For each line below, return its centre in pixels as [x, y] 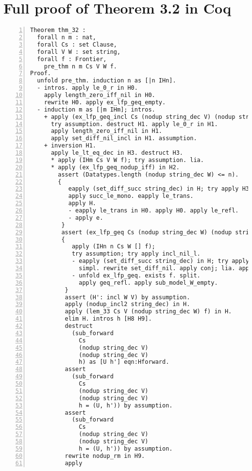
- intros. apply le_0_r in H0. [87, 88]
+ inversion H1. [70, 146]
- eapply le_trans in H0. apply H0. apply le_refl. [153, 211]
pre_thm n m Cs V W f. [80, 66]
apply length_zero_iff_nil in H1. [107, 131]
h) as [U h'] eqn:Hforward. [124, 362]
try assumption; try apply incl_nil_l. [136, 254]
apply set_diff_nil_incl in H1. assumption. [124, 138]
